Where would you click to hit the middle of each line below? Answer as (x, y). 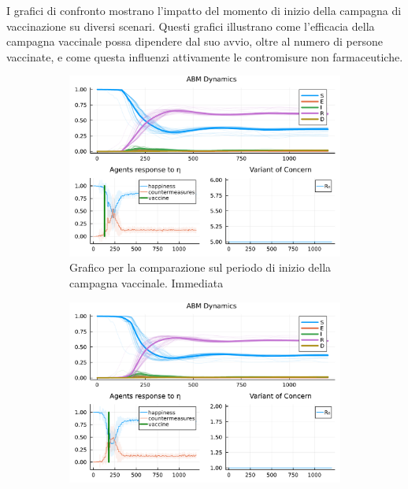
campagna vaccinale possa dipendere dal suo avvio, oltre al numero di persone (195, 41)
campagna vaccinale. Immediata (147, 283)
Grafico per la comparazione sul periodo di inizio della (200, 267)
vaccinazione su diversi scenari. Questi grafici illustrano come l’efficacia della (191, 26)
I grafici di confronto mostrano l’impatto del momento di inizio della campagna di (204, 10)
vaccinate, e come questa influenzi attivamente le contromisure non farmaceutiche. (205, 56)
